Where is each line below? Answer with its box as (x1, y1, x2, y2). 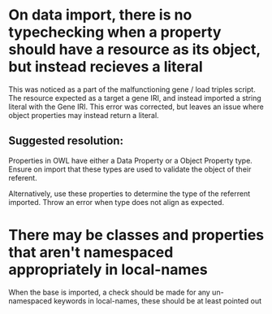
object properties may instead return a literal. (8, 110, 160, 120)
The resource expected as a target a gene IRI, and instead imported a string (8, 93, 261, 102)
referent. (8, 172, 38, 182)
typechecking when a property (8, 23, 222, 41)
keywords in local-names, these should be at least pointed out (54, 295, 262, 306)
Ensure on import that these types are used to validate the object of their (8, 164, 252, 174)
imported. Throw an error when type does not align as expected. (8, 197, 225, 207)
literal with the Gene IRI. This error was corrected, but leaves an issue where (8, 102, 264, 111)
